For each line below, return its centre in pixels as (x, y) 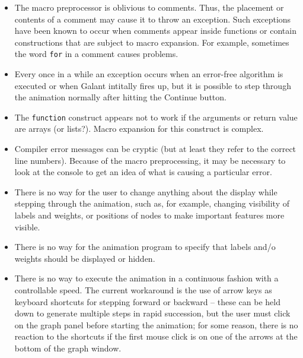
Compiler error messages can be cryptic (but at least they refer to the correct (155, 149)
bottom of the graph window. (68, 348)
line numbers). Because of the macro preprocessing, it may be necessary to (150, 160)
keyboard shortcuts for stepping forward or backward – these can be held (148, 301)
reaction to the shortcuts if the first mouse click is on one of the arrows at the (156, 336)
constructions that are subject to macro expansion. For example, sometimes (152, 42)
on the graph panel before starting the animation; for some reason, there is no (156, 324)
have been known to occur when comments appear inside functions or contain (155, 31)
